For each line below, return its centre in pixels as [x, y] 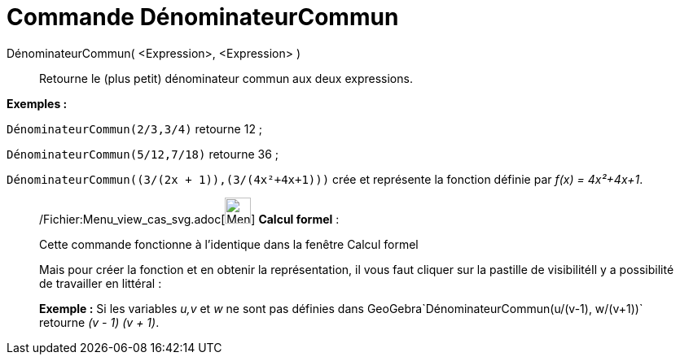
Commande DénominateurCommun [203, 17]
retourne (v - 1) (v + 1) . [99, 322]
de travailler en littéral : [101, 283]
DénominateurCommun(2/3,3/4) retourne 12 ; [135, 128]
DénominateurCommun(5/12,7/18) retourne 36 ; [143, 154]
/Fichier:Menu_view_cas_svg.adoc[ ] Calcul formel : [189, 219]
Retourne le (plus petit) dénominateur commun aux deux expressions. [226, 78]
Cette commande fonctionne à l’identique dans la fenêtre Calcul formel [229, 244]
